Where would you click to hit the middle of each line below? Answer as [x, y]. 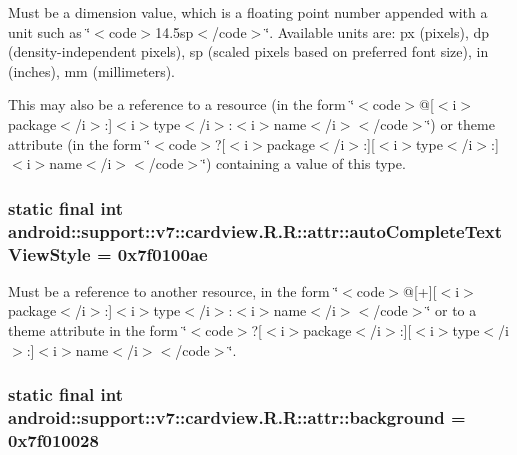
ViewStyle [49, 253]
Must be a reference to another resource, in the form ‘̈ [173, 290]
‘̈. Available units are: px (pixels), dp [377, 31]
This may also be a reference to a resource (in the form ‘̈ [181, 104]
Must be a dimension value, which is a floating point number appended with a [248, 12]
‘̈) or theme [460, 123]
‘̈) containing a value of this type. [304, 163]
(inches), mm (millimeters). [92, 70]
